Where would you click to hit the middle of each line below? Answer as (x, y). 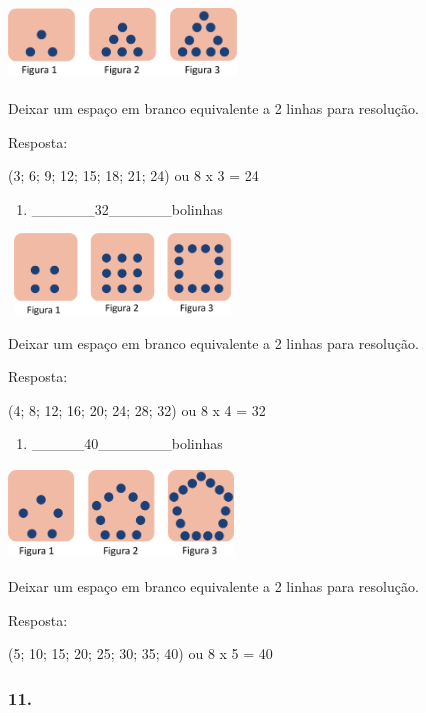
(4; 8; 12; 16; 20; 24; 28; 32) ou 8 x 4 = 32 (137, 409)
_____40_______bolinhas (127, 443)
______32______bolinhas (127, 208)
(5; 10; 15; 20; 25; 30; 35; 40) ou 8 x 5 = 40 (140, 653)
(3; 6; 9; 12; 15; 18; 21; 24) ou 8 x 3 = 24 (133, 175)
